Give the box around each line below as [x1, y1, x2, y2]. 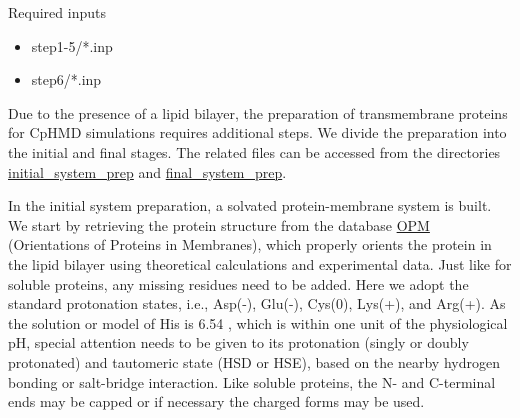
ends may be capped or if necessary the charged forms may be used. [8, 391, 425, 412]
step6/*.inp [31, 69, 102, 90]
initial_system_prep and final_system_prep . [8, 161, 287, 182]
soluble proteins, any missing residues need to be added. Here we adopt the [8, 273, 469, 294]
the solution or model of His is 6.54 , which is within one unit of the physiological [8, 312, 508, 333]
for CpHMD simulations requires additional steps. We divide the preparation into [8, 122, 507, 143]
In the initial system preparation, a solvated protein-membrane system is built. [8, 195, 492, 216]
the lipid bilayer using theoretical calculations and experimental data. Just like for [8, 253, 512, 274]
